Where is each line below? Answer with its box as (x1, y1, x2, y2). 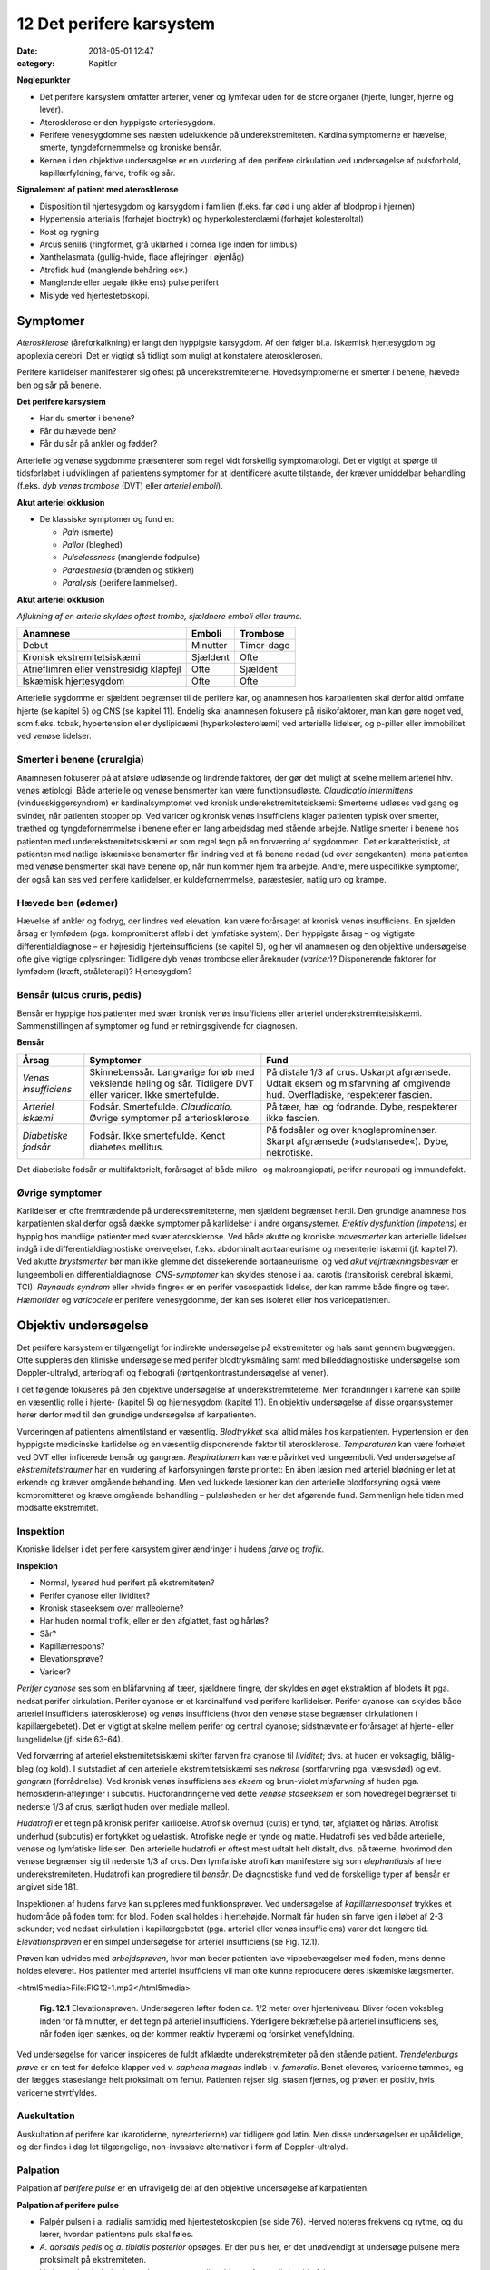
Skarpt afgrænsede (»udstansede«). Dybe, (266, 1135, 449, 1148)
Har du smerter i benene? (39, 413, 135, 424)
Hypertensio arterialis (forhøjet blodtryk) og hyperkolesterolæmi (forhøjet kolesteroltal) (39, 213, 365, 224)
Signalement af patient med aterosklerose (16, 184, 179, 195)
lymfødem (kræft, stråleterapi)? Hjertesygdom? (16, 966, 192, 977)
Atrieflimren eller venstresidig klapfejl (22, 663, 181, 676)
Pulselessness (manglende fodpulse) (62, 552, 201, 563)
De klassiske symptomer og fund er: (39, 514, 175, 525)
